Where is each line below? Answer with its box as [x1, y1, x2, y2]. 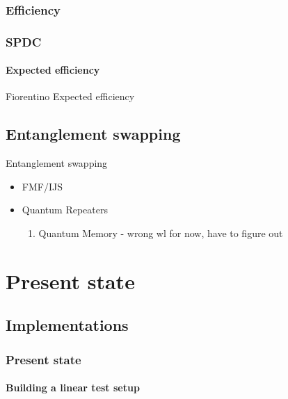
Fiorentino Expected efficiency [6, 89, 135, 104]
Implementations [6, 314, 129, 336]
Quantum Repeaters [22, 202, 108, 217]
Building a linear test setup [6, 380, 140, 395]
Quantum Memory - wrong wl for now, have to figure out [38, 226, 283, 241]
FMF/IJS [22, 179, 63, 193]
